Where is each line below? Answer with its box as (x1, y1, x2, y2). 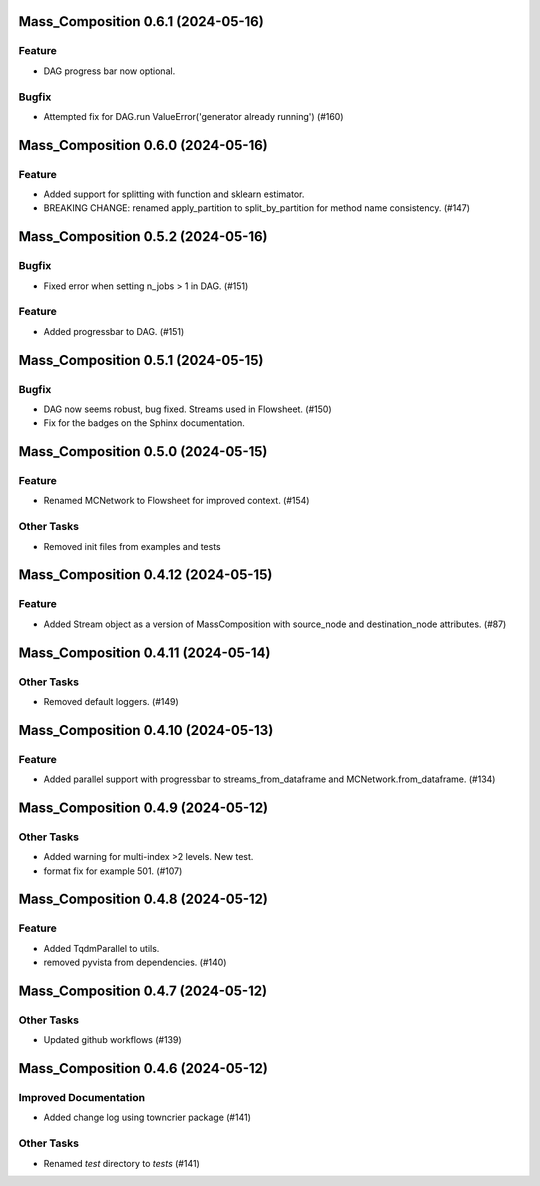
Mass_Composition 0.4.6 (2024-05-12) (18, 1060, 269, 1077)
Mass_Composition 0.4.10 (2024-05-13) (18, 721, 274, 739)
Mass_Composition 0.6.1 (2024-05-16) (18, 13, 264, 30)
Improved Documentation (18, 1091, 146, 1105)
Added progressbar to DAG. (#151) (43, 325, 185, 337)
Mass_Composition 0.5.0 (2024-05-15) (18, 443, 268, 460)
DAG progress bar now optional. (43, 65, 176, 77)
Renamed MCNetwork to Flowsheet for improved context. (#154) (43, 495, 310, 507)
